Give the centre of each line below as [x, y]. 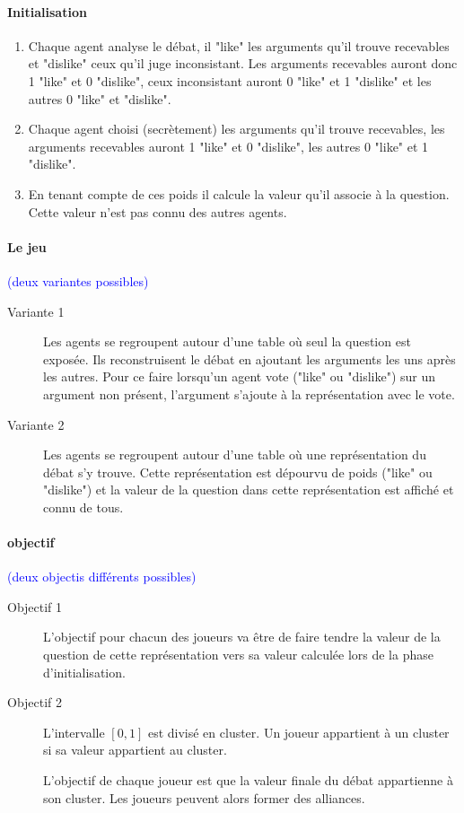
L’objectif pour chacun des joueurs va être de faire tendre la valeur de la [242, 637]
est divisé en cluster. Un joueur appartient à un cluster [298, 732]
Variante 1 [36, 311]
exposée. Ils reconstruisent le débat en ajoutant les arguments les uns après [250, 358]
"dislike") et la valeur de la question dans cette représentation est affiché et [249, 490]
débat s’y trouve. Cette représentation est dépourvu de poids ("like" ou [238, 472]
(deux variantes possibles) [78, 280]
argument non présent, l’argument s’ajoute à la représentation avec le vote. [249, 393]
